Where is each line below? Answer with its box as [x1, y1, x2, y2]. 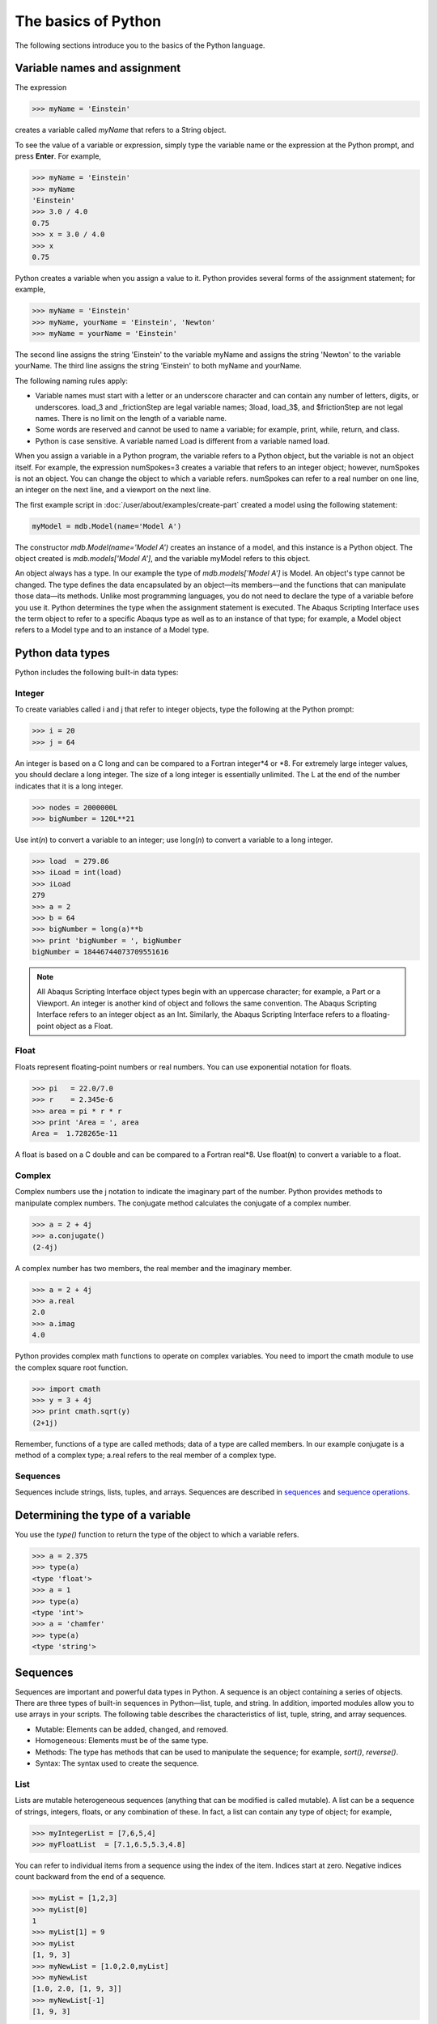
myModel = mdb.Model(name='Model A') [32, 521, 182, 530]
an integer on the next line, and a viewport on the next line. [15, 485, 211, 495]
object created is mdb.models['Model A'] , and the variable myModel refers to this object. [15, 554, 311, 563]
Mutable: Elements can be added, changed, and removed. [35, 1724, 228, 1734]
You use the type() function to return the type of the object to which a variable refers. [15, 1530, 299, 1540]
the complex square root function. [15, 1363, 129, 1372]
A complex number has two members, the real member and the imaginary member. [15, 1263, 292, 1273]
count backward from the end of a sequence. [15, 1872, 166, 1882]
